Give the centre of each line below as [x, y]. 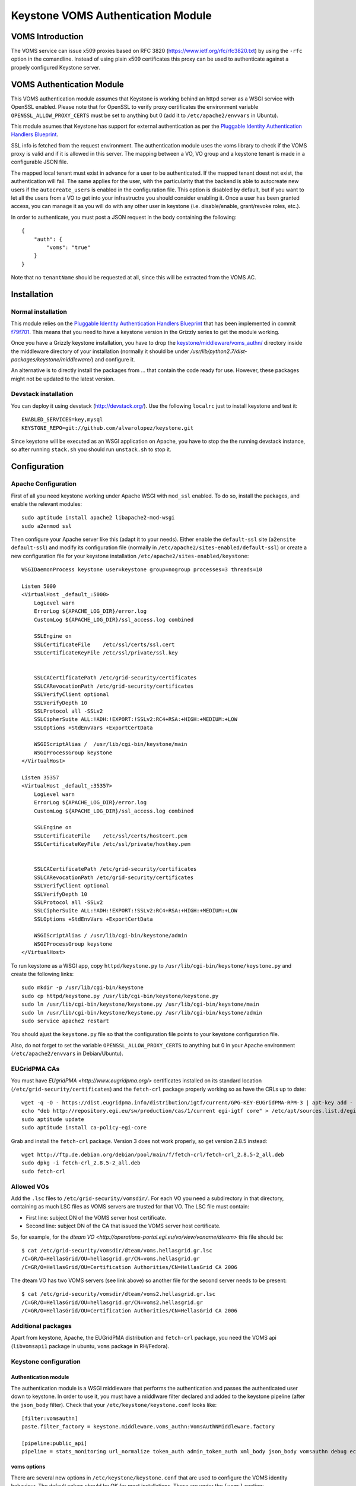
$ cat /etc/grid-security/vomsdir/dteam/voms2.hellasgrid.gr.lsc [119, 1294]
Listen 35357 [40, 778]
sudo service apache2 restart [66, 1021]
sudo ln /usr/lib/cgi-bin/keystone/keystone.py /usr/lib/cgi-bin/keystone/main [140, 1004]
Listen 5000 [39, 586]
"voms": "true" [69, 248]
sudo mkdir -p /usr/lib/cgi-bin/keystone [82, 988]
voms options [28, 1467]
